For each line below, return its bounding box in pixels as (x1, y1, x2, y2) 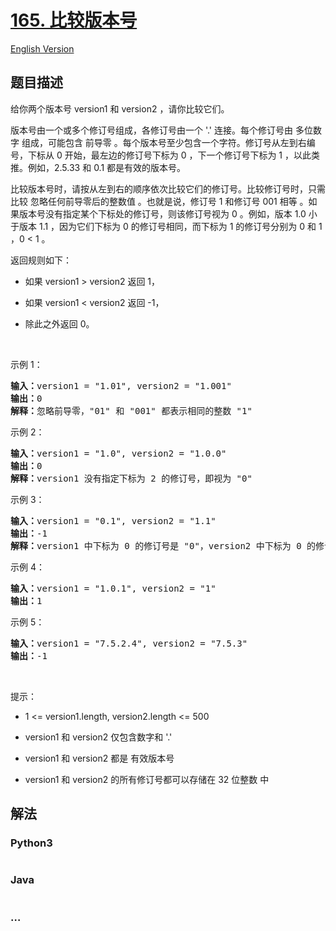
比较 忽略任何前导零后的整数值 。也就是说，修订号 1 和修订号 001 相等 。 (10, 195, 309, 207)
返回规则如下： (10, 254, 72, 266)
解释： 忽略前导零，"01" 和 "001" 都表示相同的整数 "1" (10, 405, 253, 416)
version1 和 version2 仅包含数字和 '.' (24, 731, 173, 743)
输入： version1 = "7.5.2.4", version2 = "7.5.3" (10, 637, 248, 649)
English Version (10, 42, 75, 55)
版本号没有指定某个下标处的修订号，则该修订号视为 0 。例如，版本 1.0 (18, 207, 307, 220)
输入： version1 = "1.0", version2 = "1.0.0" (10, 447, 227, 459)
